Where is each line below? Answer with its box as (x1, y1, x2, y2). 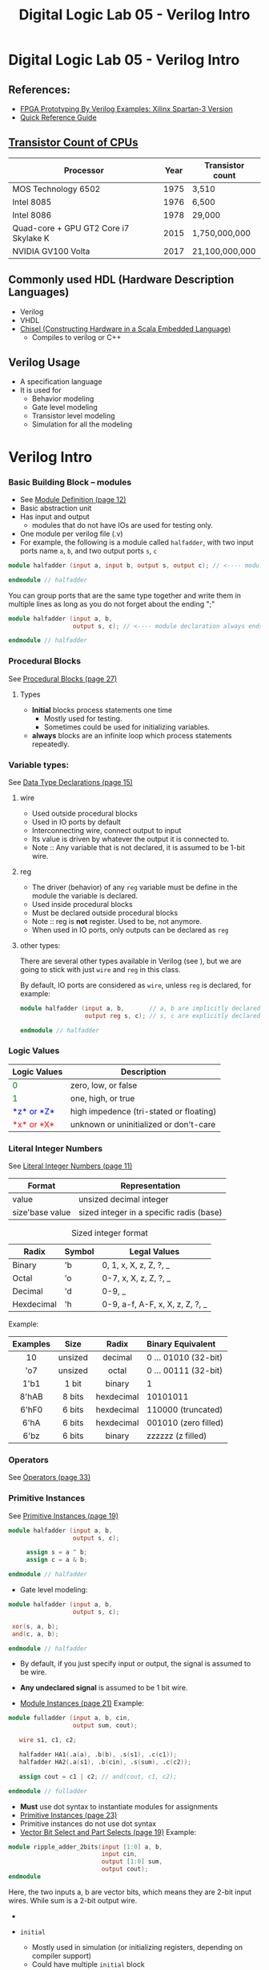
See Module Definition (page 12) (19, 494, 126, 504)
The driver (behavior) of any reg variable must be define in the (31, 882, 238, 892)
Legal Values (129, 1246, 180, 1257)
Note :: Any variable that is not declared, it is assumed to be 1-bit (31, 842, 246, 852)
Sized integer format (70, 1228, 148, 1239)
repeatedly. (31, 739, 70, 749)
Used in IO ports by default (31, 817, 122, 827)
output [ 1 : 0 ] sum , (101, 1858, 163, 1866)
